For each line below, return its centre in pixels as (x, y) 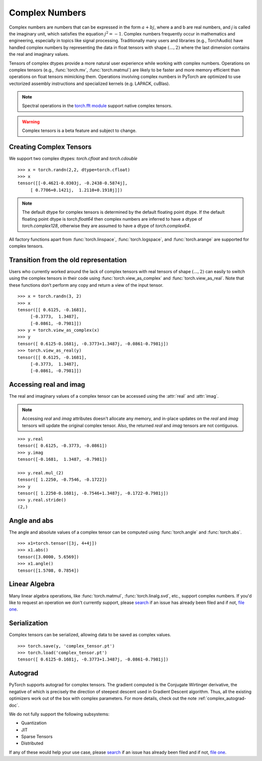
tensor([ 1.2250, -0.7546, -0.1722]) (63, 480)
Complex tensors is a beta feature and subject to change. (79, 130)
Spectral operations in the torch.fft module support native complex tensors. (97, 106)
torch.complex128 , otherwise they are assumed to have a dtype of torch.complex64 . (106, 226)
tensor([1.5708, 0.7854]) (49, 570)
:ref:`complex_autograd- (222, 698)
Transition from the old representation (68, 260)
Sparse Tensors (37, 737)
